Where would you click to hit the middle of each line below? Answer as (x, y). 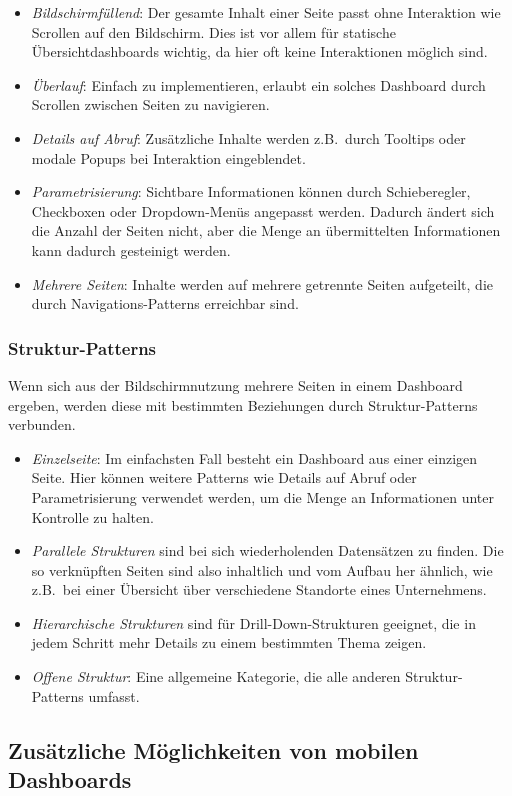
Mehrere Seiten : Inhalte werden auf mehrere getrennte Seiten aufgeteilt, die (262, 283)
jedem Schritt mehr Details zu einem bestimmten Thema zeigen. (229, 642)
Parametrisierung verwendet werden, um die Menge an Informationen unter (262, 496)
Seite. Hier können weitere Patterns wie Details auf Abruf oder (224, 477)
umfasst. (114, 695)
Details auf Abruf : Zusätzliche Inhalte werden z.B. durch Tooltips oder (248, 137)
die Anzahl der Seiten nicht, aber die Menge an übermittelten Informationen (266, 230)
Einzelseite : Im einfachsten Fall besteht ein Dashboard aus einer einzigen (254, 457)
